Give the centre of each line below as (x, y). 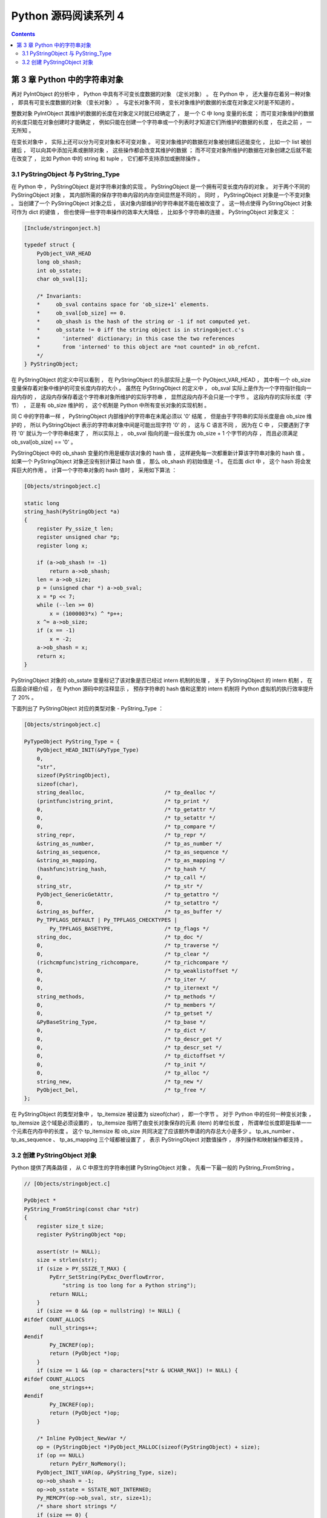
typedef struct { (50, 245)
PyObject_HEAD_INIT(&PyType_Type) (88, 750)
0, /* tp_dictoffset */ (131, 1056)
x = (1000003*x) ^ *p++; (86, 614)
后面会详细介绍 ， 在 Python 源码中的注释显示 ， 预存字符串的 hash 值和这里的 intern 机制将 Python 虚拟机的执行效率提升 (163, 689)
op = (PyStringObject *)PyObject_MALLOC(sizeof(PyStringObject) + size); (148, 1447)
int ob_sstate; (59, 271)
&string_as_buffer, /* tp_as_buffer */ (129, 911)
